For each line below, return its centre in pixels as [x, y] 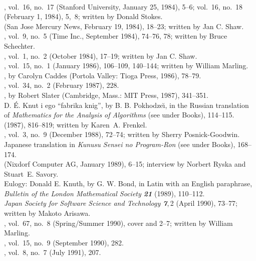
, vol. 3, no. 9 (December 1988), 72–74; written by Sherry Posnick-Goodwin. [122, 134]
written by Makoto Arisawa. [47, 213]
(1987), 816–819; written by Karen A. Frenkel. [76, 124]
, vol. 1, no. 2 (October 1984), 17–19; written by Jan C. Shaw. [101, 55]
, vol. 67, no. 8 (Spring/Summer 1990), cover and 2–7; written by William [118, 223]
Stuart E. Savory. [31, 173]
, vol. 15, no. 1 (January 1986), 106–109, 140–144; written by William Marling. [126, 66]
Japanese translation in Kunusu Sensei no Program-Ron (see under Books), [120, 144]
